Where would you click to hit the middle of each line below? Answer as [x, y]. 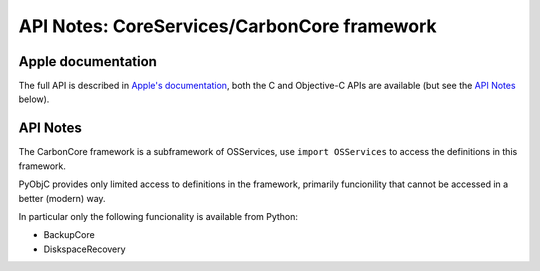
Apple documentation [87, 61]
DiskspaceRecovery [84, 249]
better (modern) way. [62, 198]
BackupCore [69, 235]
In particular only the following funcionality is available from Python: [158, 216]
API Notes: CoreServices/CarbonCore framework [227, 26]
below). [34, 99]
